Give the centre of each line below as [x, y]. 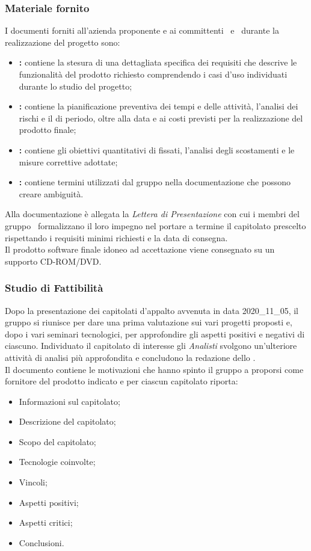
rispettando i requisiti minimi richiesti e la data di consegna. [116, 237]
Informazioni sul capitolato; [69, 401]
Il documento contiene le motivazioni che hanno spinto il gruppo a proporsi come [154, 369]
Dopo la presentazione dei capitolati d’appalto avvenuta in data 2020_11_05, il [152, 310]
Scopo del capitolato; [57, 441]
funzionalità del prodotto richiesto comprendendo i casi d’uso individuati [153, 74]
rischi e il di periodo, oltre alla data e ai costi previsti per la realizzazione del [161, 118]
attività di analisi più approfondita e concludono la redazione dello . [130, 357]
